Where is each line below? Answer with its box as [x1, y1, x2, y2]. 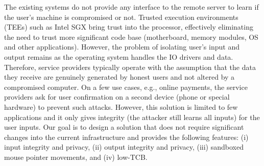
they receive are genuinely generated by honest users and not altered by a [4, 72, 235, 82]
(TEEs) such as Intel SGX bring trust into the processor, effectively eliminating [4, 21, 253, 32]
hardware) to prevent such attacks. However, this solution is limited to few [4, 101, 238, 112]
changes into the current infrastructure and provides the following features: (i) [4, 131, 249, 142]
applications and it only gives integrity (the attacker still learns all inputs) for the [4, 111, 260, 122]
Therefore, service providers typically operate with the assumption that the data [4, 61, 256, 72]
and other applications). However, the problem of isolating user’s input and [4, 41, 239, 52]
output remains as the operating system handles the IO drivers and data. [4, 51, 233, 62]
